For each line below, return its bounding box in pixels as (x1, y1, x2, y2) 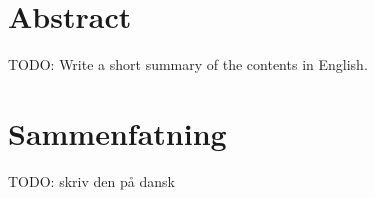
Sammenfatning (8, 112, 227, 153)
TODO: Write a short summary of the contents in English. (8, 54, 368, 75)
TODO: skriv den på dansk (8, 170, 175, 191)
